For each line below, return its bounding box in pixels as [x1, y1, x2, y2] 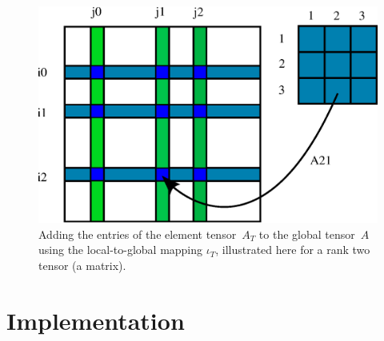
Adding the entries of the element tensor [38, 225, 237, 242]
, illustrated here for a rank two [215, 241, 370, 258]
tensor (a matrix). [38, 256, 126, 273]
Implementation [6, 303, 185, 336]
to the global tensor [258, 225, 355, 242]
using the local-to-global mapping [38, 241, 203, 258]
